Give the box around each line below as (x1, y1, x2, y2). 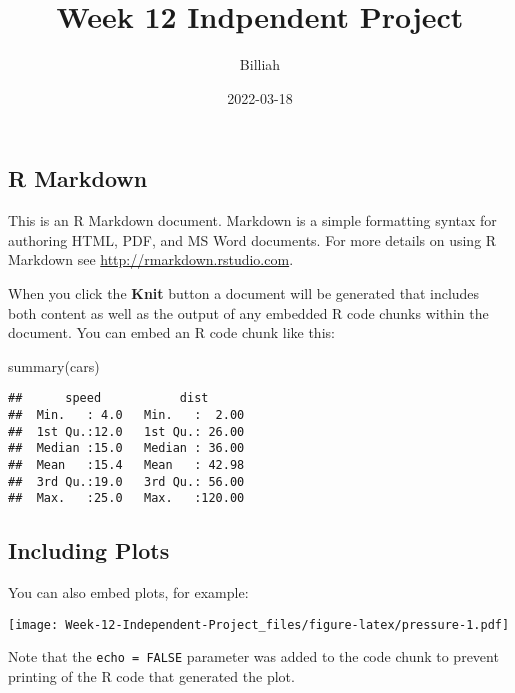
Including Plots (8, 535, 170, 566)
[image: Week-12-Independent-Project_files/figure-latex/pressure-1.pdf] (8, 617, 510, 632)
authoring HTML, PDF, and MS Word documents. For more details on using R (8, 229, 497, 250)
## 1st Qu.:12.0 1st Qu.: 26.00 (8, 424, 245, 439)
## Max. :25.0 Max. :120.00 (8, 491, 245, 506)
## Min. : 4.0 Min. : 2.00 (8, 407, 245, 422)
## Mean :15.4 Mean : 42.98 (8, 457, 245, 472)
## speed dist (8, 391, 209, 406)
